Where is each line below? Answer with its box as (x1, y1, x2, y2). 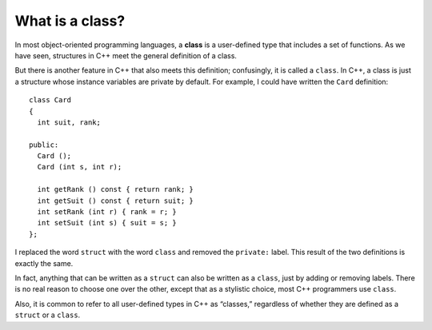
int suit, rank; (37, 117, 102, 127)
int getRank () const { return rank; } (37, 185, 194, 194)
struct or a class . (14, 310, 81, 320)
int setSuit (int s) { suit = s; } (37, 218, 178, 228)
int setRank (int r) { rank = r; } (37, 208, 178, 217)
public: (29, 140, 59, 149)
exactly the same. (14, 258, 74, 268)
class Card (29, 96, 72, 105)
